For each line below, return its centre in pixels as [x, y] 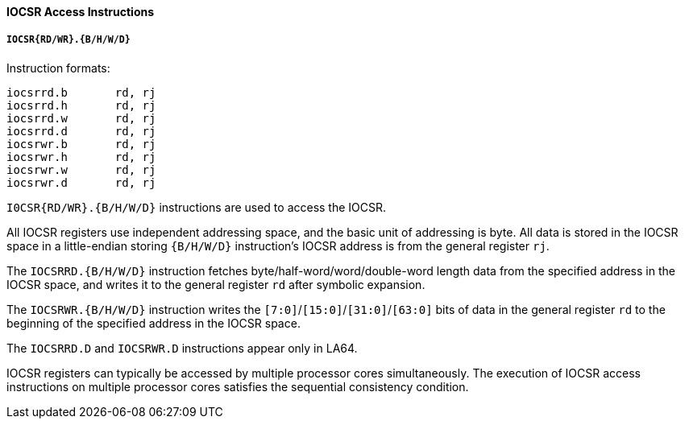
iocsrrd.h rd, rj [81, 105]
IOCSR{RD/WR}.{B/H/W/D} [68, 40]
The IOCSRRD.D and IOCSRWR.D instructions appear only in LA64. [182, 348]
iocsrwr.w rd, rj [81, 169]
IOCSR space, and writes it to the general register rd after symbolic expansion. [216, 284]
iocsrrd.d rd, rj [81, 131]
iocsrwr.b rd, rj [81, 144]
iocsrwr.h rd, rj [81, 157]
